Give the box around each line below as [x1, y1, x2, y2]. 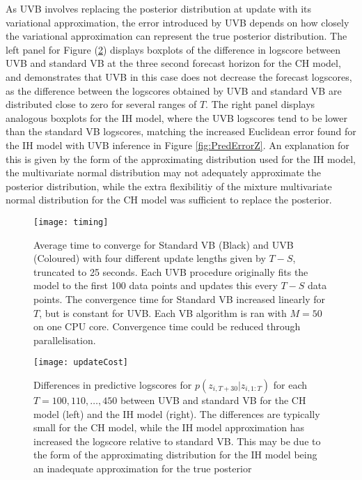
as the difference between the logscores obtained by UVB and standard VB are [6, 83, 342, 98]
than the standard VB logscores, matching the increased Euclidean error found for [6, 124, 356, 139]
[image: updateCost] [33, 357, 129, 368]
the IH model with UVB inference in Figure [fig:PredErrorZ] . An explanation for [6, 137, 349, 152]
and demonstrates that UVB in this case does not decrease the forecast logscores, [6, 69, 352, 84]
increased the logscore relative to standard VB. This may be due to [33, 433, 321, 448]
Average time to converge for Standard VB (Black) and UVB [33, 237, 294, 251]
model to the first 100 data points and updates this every [33, 278, 278, 293]
